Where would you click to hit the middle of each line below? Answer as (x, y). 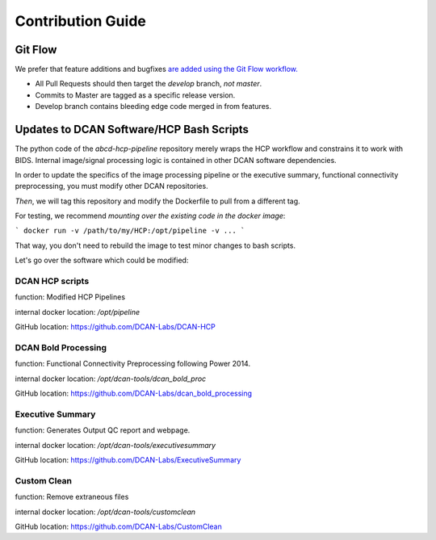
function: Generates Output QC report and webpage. (103, 430)
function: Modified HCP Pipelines (70, 297)
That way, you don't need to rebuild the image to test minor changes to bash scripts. (155, 245)
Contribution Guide (81, 21)
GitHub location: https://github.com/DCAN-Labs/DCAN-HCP (115, 327)
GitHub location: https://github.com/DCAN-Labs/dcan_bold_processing (134, 393)
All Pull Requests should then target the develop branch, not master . (149, 84)
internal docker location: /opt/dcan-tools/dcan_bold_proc (111, 379)
